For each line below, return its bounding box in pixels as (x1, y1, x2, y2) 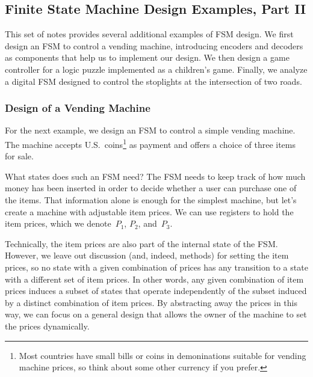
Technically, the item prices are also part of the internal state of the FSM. (5, 237, 278, 250)
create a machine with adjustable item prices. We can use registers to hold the (5, 205, 294, 218)
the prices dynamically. (5, 319, 90, 332)
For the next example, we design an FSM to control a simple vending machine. (5, 124, 296, 136)
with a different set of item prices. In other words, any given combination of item (5, 272, 304, 285)
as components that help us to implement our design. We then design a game (5, 51, 290, 64)
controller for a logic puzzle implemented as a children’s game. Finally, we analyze (5, 63, 308, 75)
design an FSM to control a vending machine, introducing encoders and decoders (5, 39, 303, 52)
